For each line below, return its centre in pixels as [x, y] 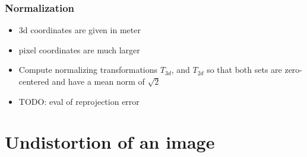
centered [34, 81]
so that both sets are [244, 70]
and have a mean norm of [98, 81]
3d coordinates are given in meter [80, 30]
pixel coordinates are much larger [79, 49]
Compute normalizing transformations [88, 70]
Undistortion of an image [110, 142]
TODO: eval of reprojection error [79, 101]
